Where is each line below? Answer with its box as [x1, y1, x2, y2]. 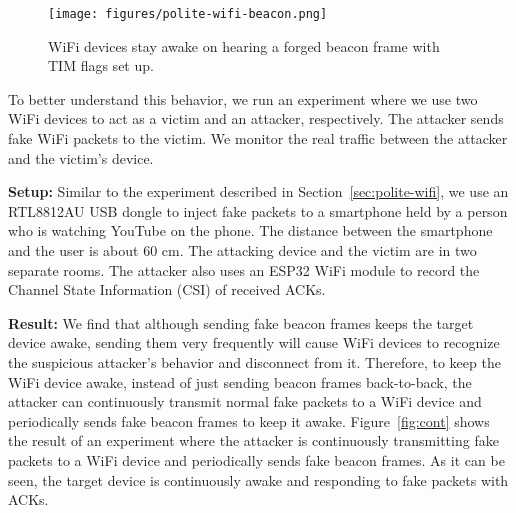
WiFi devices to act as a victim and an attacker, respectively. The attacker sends [8, 108, 504, 129]
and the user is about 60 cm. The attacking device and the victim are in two [8, 240, 477, 260]
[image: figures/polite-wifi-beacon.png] [48, 7, 328, 21]
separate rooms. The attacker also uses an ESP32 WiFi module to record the [8, 259, 480, 280]
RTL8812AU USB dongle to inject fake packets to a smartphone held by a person [8, 200, 508, 221]
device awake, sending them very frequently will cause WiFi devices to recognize [8, 332, 500, 353]
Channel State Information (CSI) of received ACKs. [8, 279, 326, 300]
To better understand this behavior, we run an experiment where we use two [8, 88, 478, 109]
